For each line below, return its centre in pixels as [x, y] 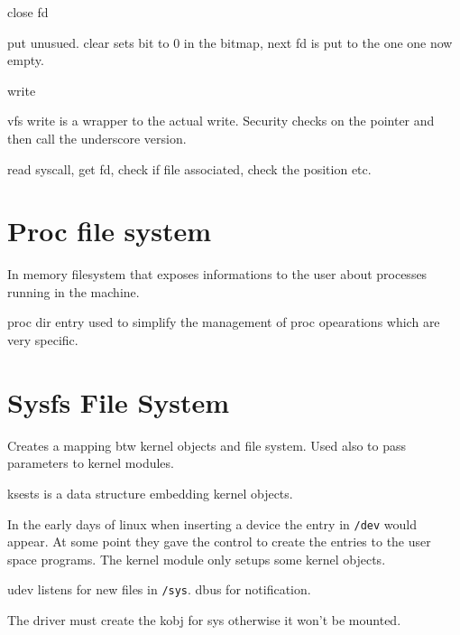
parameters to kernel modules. [91, 463]
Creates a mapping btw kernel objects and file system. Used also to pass [207, 445]
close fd [28, 12]
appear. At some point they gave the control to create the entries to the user [219, 542]
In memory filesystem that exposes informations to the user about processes [217, 274]
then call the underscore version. [97, 138]
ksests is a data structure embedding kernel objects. [150, 493]
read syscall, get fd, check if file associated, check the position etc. [189, 168]
